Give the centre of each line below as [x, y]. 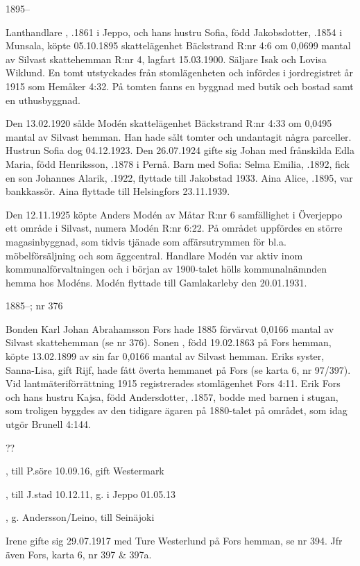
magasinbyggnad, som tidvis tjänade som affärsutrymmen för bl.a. [146, 241]
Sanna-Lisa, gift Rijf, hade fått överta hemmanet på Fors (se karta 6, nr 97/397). [178, 369]
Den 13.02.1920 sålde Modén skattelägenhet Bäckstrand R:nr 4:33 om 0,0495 [169, 123]
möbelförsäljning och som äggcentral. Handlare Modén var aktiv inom [154, 255]
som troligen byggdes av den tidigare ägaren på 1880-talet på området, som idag [177, 410]
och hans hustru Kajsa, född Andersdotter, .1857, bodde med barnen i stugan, [172, 396]
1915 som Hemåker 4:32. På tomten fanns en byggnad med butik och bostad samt [180, 86]
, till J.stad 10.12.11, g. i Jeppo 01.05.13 [91, 494]
